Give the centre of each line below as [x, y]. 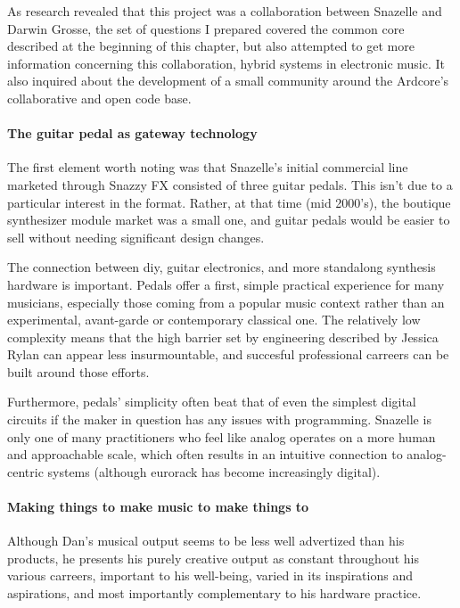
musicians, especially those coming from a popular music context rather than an [226, 302]
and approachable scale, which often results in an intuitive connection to [205, 454]
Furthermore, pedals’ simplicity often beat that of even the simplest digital [212, 402]
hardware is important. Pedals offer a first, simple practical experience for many [226, 284]
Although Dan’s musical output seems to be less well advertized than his [206, 541]
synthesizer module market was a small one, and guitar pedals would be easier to [229, 220]
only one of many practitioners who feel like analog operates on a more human [222, 436]
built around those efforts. [78, 371]
